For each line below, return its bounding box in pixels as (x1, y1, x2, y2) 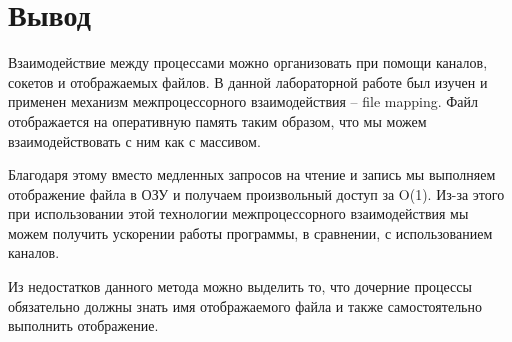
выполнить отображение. (8, 315, 159, 336)
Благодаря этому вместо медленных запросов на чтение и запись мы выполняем (8, 164, 496, 185)
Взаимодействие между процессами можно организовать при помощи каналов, (8, 52, 488, 73)
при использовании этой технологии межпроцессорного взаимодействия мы (8, 203, 469, 224)
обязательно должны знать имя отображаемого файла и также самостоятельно (8, 295, 482, 316)
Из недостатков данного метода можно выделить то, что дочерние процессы (8, 276, 472, 297)
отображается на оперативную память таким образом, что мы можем (8, 110, 427, 131)
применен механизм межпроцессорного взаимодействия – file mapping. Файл (8, 91, 479, 112)
